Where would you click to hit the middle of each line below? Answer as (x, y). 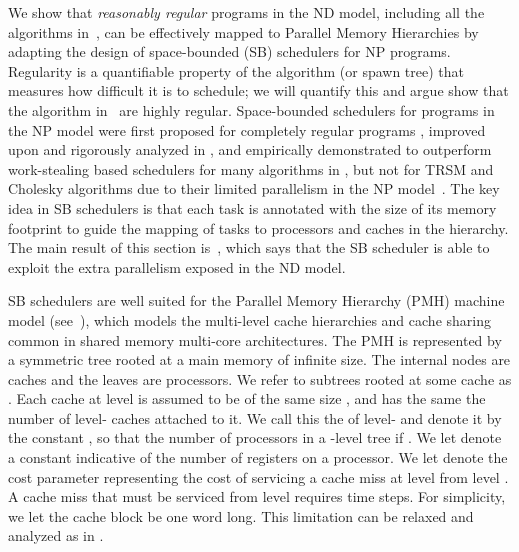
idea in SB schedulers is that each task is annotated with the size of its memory (252, 207)
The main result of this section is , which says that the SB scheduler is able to (249, 247)
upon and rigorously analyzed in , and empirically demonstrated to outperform (250, 149)
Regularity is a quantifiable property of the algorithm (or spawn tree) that (236, 70)
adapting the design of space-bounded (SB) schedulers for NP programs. (229, 51)
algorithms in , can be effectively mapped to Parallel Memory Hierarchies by (243, 31)
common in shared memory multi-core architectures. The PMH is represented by (255, 339)
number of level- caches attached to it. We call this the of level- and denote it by (255, 417)
